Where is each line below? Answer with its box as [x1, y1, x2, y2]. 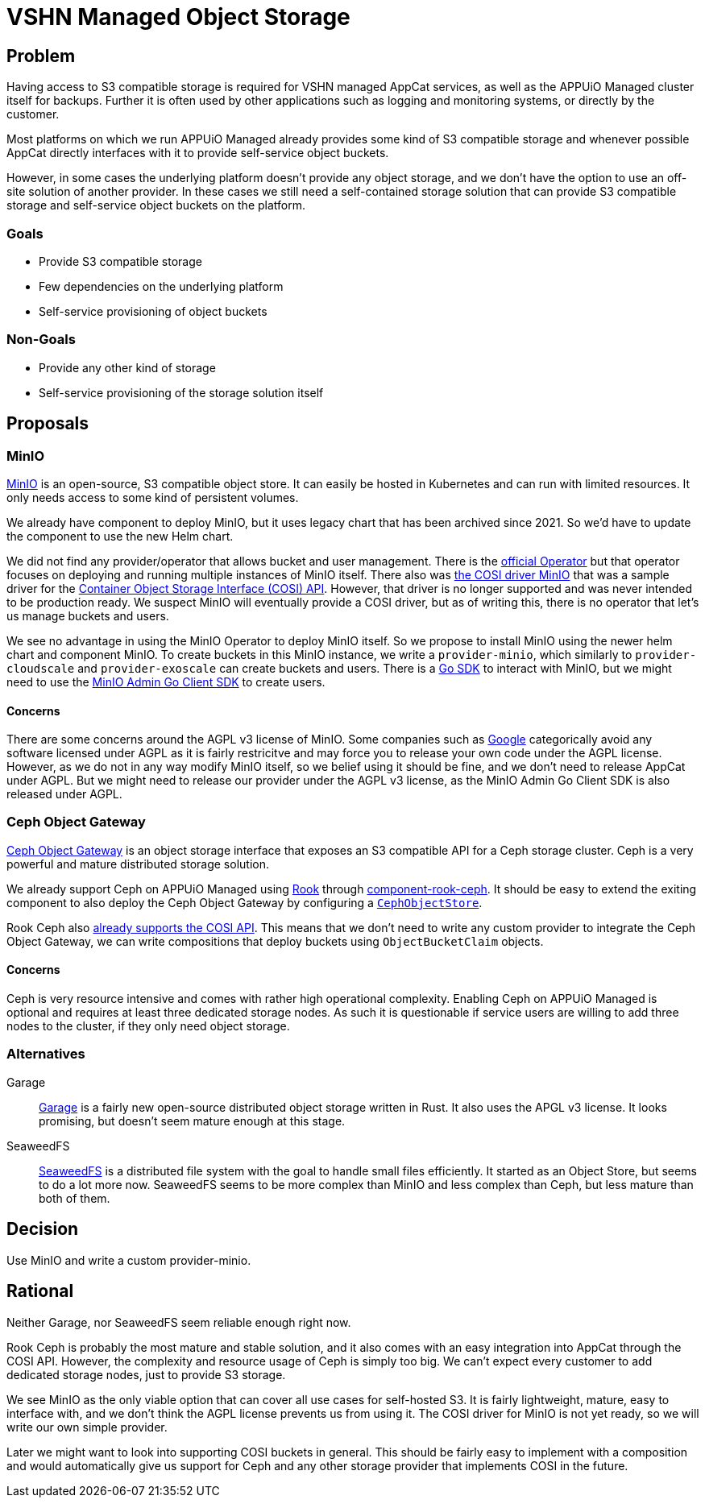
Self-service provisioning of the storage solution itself [39, 385, 324, 400]
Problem [6, 45, 76, 66]
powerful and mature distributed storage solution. [6, 856, 269, 871]
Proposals [6, 413, 89, 434]
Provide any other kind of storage [39, 360, 216, 375]
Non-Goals [6, 331, 76, 348]
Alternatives [6, 1046, 85, 1063]
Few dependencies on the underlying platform [39, 279, 284, 293]
